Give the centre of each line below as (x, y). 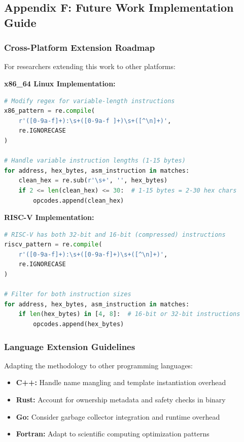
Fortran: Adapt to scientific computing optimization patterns (113, 434)
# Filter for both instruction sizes (68, 294)
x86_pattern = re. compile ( (50, 111)
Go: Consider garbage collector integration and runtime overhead (118, 416)
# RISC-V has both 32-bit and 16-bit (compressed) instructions (115, 234)
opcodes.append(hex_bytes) (79, 324)
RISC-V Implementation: (49, 217)
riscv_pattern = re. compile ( (53, 245)
